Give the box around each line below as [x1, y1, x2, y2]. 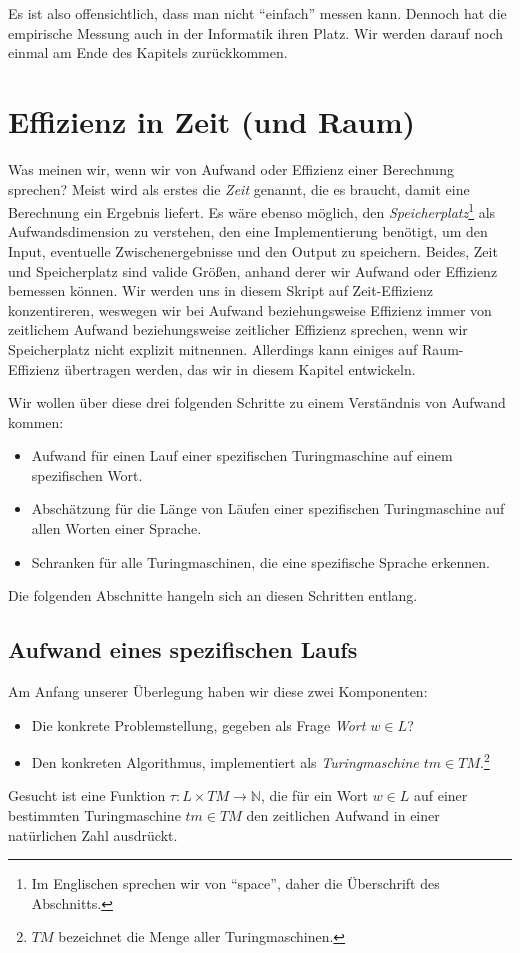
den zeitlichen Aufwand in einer [246, 805, 440, 826]
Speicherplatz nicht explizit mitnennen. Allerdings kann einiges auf [8, 338, 418, 359]
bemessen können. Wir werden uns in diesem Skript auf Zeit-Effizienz [8, 280, 433, 301]
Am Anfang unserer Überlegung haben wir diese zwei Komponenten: [8, 681, 428, 702]
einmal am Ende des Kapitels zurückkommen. [8, 42, 288, 63]
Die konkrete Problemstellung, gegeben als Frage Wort [31, 714, 366, 735]
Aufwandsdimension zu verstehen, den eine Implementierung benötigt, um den [8, 221, 488, 242]
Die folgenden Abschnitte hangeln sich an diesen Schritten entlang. [8, 585, 418, 606]
